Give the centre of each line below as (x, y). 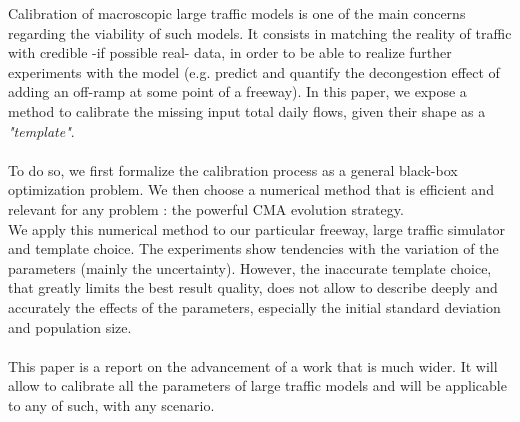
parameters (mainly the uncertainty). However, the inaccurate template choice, (250, 267)
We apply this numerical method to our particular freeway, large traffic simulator (257, 228)
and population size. (70, 326)
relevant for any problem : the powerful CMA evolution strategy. (206, 208)
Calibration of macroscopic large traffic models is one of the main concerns (237, 13)
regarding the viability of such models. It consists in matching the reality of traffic (260, 32)
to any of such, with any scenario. (111, 404)
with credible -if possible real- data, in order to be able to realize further (230, 52)
